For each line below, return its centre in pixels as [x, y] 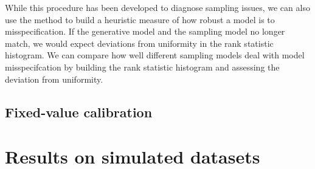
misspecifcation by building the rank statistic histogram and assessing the [142, 67]
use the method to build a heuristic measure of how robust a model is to [140, 19]
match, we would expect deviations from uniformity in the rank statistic [139, 43]
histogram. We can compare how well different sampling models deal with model [155, 55]
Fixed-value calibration [79, 112]
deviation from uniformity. [54, 79]
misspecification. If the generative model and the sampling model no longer [145, 31]
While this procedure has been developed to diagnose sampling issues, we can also [157, 7]
